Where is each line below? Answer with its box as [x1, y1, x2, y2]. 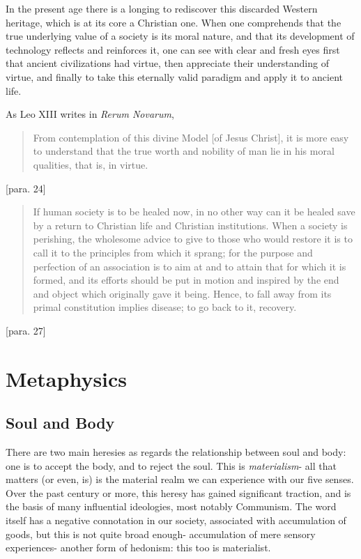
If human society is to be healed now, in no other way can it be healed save [33, 204, 355, 219]
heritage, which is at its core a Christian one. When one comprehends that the [6, 15, 341, 29]
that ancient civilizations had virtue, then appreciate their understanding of [6, 56, 329, 70]
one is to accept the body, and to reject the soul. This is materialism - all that [6, 458, 337, 473]
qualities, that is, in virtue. [33, 157, 148, 171]
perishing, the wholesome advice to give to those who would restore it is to [33, 231, 353, 246]
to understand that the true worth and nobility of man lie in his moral [33, 144, 335, 158]
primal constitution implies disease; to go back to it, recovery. [33, 300, 297, 314]
